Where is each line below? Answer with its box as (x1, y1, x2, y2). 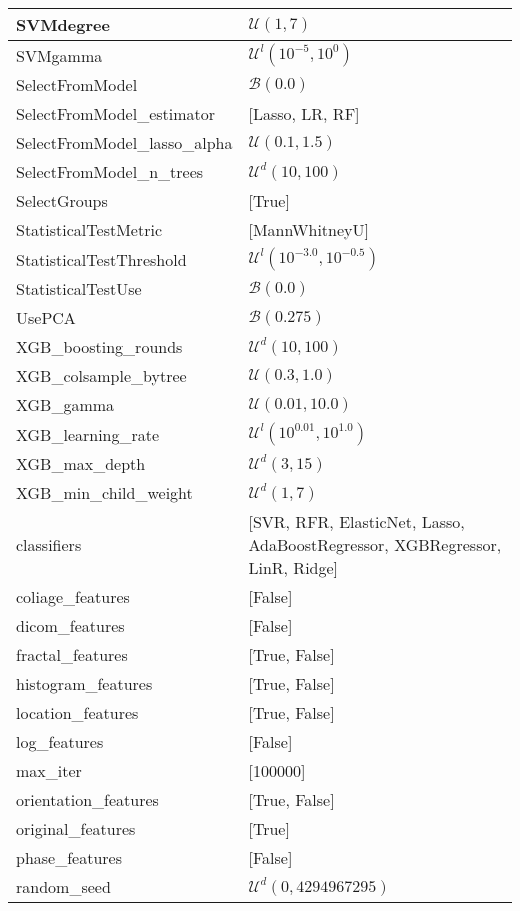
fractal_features (16, 643, 128, 666)
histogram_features (16, 672, 153, 695)
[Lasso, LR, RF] (248, 102, 360, 125)
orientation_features (16, 788, 159, 811)
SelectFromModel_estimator (16, 102, 216, 125)
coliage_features (16, 585, 130, 608)
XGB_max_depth (16, 452, 146, 475)
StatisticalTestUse (16, 277, 142, 300)
